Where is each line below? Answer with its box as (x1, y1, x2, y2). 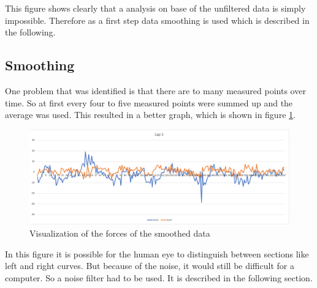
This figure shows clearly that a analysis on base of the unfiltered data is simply (5, 2, 306, 14)
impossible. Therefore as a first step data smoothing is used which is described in (5, 13, 310, 26)
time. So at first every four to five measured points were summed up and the (5, 96, 293, 109)
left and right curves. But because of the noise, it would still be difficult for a (5, 259, 294, 272)
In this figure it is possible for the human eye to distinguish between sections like (5, 247, 309, 260)
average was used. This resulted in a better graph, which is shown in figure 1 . (5, 108, 296, 121)
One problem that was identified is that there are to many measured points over (5, 84, 306, 97)
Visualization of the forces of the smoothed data (29, 227, 210, 240)
